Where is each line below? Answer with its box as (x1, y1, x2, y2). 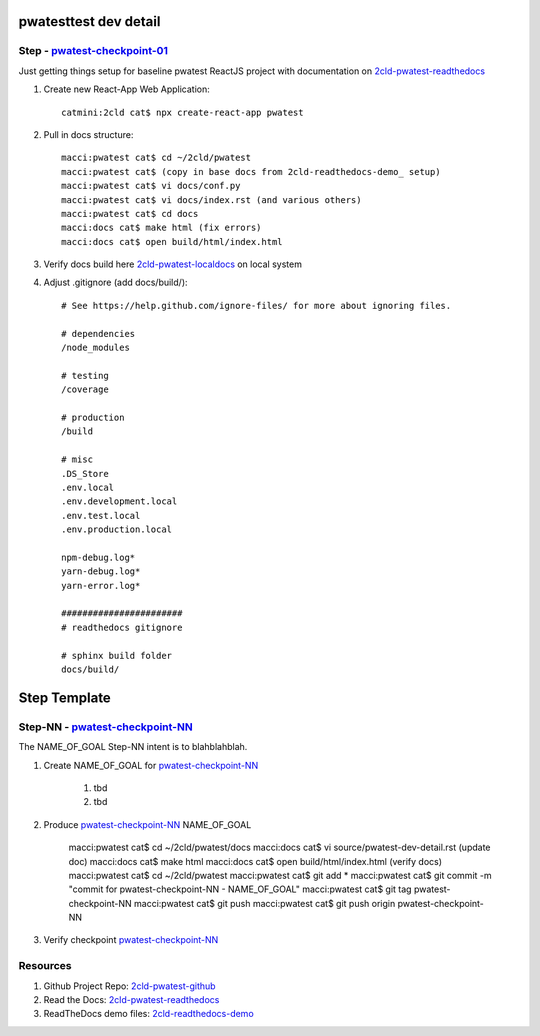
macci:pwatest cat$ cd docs (61, 208, 199, 219)
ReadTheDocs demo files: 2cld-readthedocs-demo (43, 1008, 254, 1020)
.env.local (61, 481, 115, 493)
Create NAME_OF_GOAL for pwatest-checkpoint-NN (43, 759, 259, 771)
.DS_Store (61, 468, 109, 479)
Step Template (18, 689, 112, 706)
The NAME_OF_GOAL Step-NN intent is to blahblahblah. (18, 741, 248, 753)
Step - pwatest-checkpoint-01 (18, 44, 169, 58)
